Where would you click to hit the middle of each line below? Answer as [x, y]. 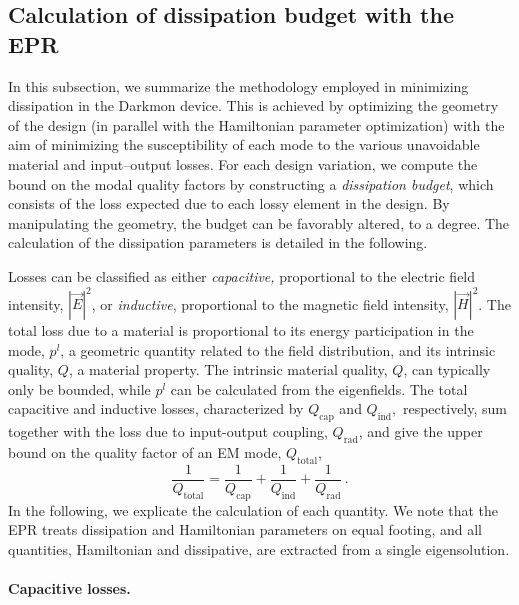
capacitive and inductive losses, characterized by [156, 408]
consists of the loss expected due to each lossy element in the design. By [229, 203]
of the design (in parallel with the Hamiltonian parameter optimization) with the [256, 124]
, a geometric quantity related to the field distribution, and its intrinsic [278, 349]
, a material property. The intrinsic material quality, [228, 369]
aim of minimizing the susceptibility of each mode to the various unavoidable [244, 144]
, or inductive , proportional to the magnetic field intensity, [270, 303]
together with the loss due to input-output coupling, [168, 431]
